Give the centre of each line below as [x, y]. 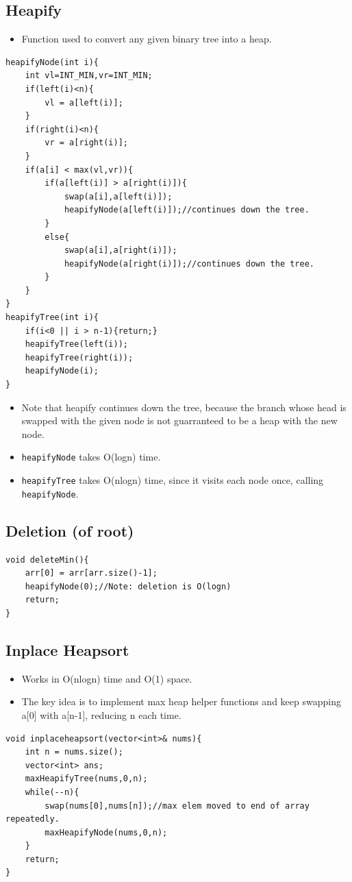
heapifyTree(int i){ [52, 318]
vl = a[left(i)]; [84, 102]
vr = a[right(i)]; [86, 143]
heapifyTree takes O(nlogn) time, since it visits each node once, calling [173, 480]
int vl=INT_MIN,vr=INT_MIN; [89, 76]
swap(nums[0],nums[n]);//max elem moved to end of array [177, 806]
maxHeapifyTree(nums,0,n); [86, 779]
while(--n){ [52, 792]
